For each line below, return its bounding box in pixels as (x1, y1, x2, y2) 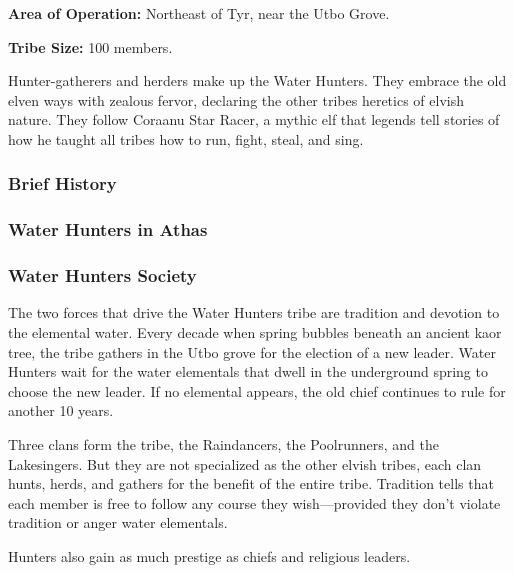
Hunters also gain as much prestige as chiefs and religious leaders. (8, 546, 411, 566)
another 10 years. (8, 400, 114, 421)
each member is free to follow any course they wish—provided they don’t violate (8, 492, 501, 513)
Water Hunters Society (8, 263, 197, 288)
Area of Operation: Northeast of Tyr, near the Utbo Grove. (8, 3, 390, 23)
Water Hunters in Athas (8, 217, 208, 242)
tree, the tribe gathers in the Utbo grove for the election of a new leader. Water (8, 341, 496, 362)
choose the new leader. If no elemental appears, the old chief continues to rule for (8, 380, 506, 401)
